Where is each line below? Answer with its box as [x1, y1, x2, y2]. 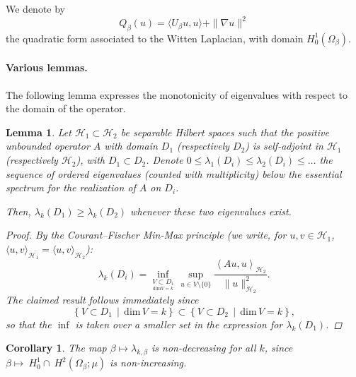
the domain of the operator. [6, 101, 126, 116]
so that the [6, 316, 52, 331]
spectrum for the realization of [6, 180, 136, 195]
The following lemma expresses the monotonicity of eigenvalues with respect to [6, 87, 348, 102]
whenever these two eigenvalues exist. [130, 203, 292, 218]
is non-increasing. [110, 355, 187, 370]
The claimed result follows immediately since [6, 292, 199, 307]
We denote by [6, 1, 65, 16]
